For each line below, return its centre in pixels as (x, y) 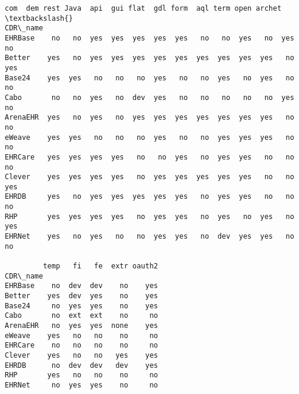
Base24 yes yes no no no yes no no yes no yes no (149, 78)
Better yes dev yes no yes (81, 296)
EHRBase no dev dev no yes (81, 286)
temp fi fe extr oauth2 (100, 266)
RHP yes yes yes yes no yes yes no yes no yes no (149, 216)
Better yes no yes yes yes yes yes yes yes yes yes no (149, 58)
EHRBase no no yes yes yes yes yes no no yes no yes (149, 38)
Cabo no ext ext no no (81, 316)
